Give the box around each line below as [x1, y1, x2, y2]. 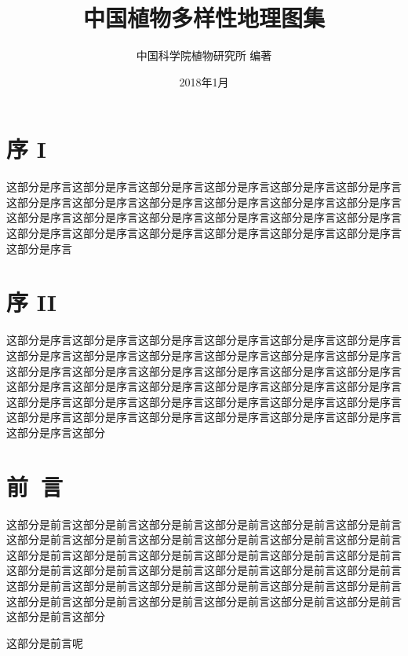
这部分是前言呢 [6, 634, 83, 651]
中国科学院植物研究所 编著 [136, 47, 272, 64]
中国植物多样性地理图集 [82, 2, 325, 34]
